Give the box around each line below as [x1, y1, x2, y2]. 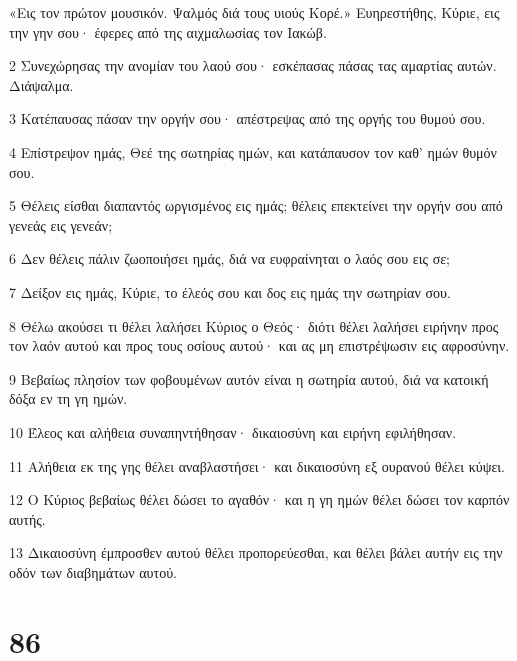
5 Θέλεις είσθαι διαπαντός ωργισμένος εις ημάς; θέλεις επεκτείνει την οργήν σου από [9, 195, 503, 216]
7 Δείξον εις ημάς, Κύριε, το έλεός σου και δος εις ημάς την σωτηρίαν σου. [9, 281, 451, 302]
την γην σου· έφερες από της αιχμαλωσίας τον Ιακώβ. [9, 21, 327, 42]
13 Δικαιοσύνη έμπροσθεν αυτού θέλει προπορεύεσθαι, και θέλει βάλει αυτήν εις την [9, 542, 503, 563]
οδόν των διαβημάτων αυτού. [9, 561, 177, 582]
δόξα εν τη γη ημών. [9, 388, 128, 409]
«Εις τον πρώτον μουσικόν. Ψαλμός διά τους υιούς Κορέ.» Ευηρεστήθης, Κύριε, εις [9, 2, 500, 22]
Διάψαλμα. [9, 74, 74, 95]
